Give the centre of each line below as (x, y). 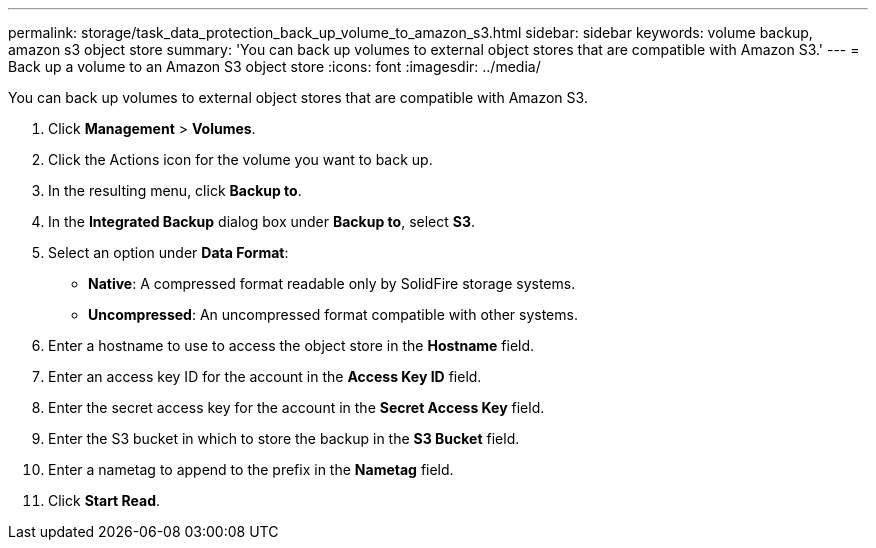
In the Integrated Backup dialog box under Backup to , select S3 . (262, 221)
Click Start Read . (104, 500)
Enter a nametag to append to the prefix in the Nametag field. (251, 469)
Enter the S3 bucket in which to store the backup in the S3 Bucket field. (284, 438)
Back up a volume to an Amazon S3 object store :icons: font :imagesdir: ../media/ (274, 66)
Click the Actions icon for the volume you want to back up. (240, 159)
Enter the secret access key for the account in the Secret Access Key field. (296, 407)
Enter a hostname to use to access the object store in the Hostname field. (291, 345)
